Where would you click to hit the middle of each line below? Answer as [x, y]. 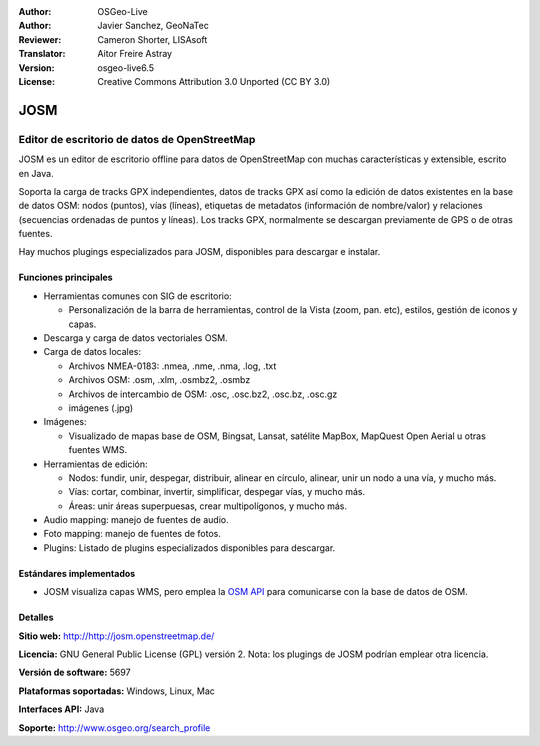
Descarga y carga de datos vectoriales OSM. [136, 338]
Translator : [42, 54]
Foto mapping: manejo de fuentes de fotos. [132, 534]
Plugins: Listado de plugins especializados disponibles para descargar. [189, 547]
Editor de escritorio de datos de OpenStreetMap [137, 139]
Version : [36, 67]
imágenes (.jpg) [101, 407]
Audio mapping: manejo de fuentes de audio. [136, 520]
